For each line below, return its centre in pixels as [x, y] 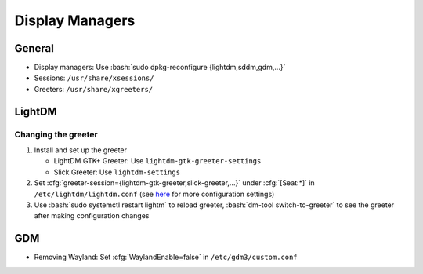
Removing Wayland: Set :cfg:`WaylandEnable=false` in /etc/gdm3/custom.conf [166, 257]
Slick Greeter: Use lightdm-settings [117, 172]
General [34, 48]
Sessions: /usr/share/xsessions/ [94, 78]
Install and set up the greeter [80, 150]
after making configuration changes [92, 216]
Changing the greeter [56, 134]
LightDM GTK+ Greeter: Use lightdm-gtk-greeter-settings [157, 161]
